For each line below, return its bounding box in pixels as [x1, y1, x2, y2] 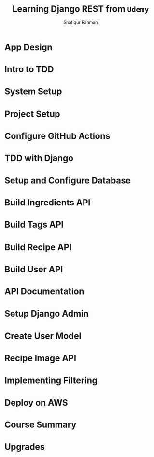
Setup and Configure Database [4, 175, 131, 186]
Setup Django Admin [4, 308, 89, 319]
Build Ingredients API [4, 197, 91, 208]
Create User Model [4, 330, 82, 341]
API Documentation [4, 286, 84, 297]
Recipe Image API [4, 353, 77, 364]
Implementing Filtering [4, 375, 98, 386]
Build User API [4, 264, 63, 275]
